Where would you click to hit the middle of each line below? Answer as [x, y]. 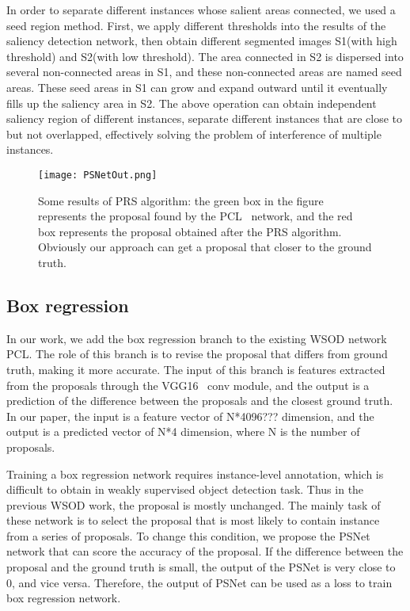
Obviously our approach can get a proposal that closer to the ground [205, 247]
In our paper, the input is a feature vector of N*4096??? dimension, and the [190, 416]
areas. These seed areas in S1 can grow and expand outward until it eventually [197, 87]
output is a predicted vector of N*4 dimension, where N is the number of [183, 432]
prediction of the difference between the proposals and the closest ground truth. [200, 401]
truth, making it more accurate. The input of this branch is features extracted [196, 369]
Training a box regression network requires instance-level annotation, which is [195, 474]
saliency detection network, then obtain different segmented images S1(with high [202, 41]
